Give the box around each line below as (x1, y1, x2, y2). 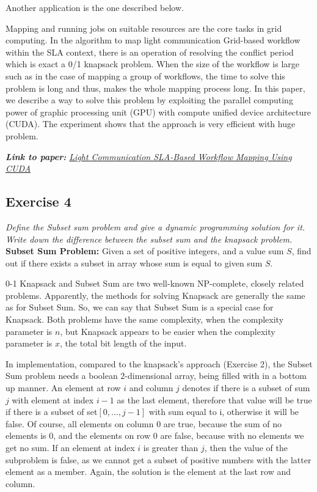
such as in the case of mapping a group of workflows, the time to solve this (5, 69, 285, 82)
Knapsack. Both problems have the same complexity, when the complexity (5, 313, 284, 326)
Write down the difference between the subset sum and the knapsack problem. (5, 232, 293, 245)
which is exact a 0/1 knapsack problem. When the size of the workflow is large (5, 57, 300, 70)
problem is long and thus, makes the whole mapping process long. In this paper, (5, 81, 305, 94)
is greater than (143, 441, 199, 454)
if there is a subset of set (5, 405, 98, 418)
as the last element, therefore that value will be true (117, 393, 312, 406)
